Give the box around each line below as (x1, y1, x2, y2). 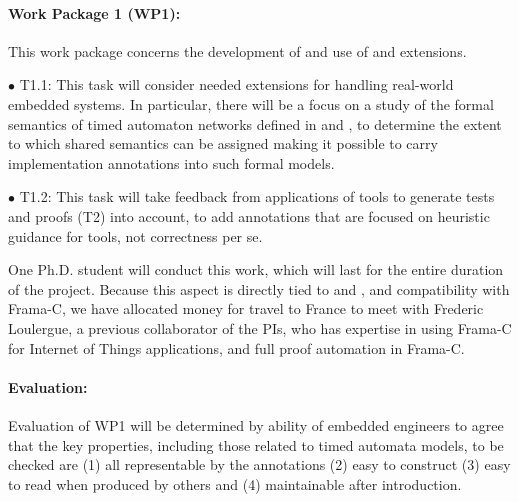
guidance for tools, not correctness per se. (8, 225, 263, 246)
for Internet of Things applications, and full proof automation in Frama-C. (8, 337, 465, 358)
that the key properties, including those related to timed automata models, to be (8, 434, 504, 455)
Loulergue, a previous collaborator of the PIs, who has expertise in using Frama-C (8, 317, 512, 338)
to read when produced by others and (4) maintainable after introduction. (8, 473, 462, 494)
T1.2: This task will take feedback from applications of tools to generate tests (19, 186, 495, 207)
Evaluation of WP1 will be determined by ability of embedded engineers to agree (8, 414, 504, 435)
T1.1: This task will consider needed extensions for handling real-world (19, 74, 454, 95)
